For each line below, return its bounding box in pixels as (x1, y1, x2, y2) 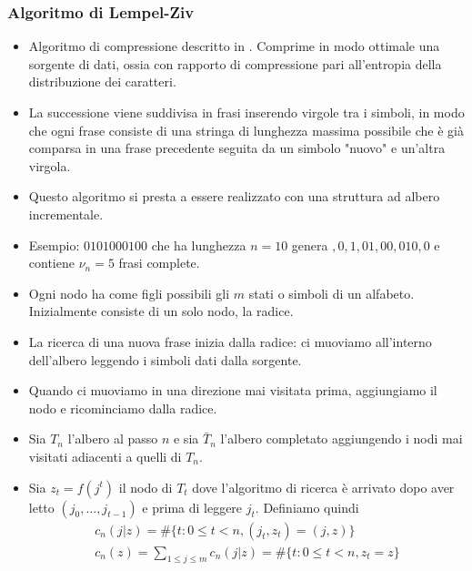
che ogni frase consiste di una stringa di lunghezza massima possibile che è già (28, 120, 464, 139)
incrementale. (28, 204, 104, 223)
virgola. (28, 156, 71, 175)
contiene (28, 253, 75, 272)
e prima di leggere (142, 497, 243, 516)
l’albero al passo (67, 429, 158, 448)
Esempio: (28, 235, 80, 254)
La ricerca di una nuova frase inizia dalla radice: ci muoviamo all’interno (28, 331, 432, 351)
